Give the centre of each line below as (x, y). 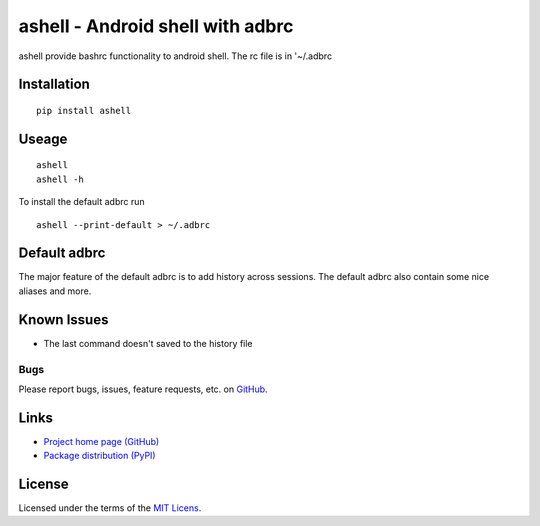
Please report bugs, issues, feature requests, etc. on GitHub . (143, 389)
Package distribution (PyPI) (99, 456)
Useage (43, 138)
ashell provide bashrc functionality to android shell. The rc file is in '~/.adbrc (175, 56)
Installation (54, 84)
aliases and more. (55, 291)
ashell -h (60, 179)
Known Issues (63, 319)
